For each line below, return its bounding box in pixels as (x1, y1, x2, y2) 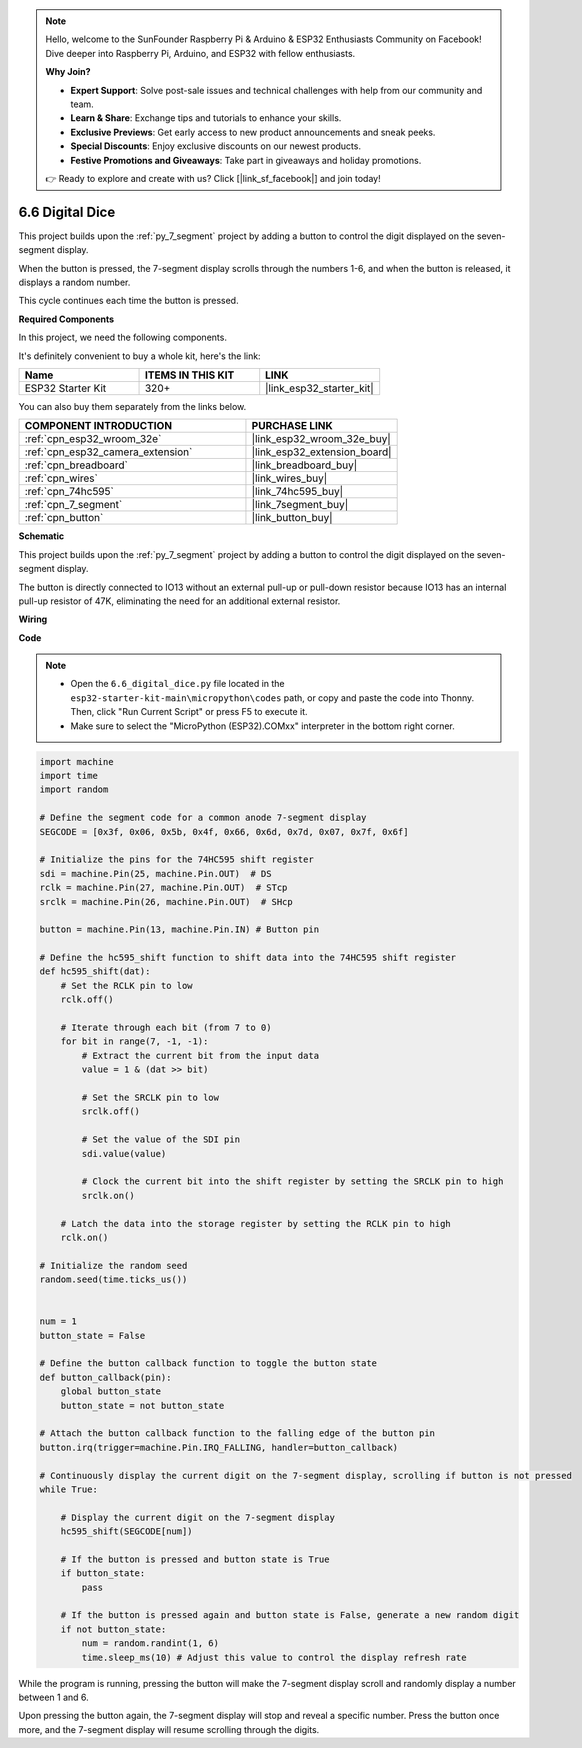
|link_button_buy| (251, 511, 334, 525)
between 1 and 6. (18, 1691, 89, 1703)
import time (39, 770, 99, 781)
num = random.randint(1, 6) (81, 1638, 220, 1649)
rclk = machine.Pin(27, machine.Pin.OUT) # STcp (39, 882, 288, 894)
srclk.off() (81, 1106, 140, 1117)
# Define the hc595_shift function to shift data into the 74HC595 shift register (39, 952, 457, 964)
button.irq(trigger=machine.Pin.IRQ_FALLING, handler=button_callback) (39, 1441, 399, 1453)
